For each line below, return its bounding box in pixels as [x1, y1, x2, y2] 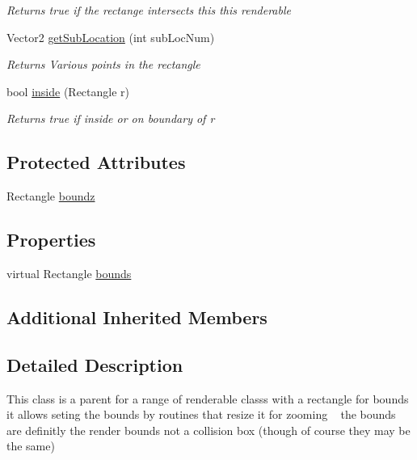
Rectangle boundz [6, 188, 95, 205]
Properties [6, 227, 96, 252]
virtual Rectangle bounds [6, 264, 132, 281]
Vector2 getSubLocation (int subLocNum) [6, 28, 215, 45]
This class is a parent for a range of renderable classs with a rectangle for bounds [6, 390, 409, 407]
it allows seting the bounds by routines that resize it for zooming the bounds [6, 406, 396, 423]
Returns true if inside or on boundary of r [6, 110, 215, 127]
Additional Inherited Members [6, 304, 267, 329]
